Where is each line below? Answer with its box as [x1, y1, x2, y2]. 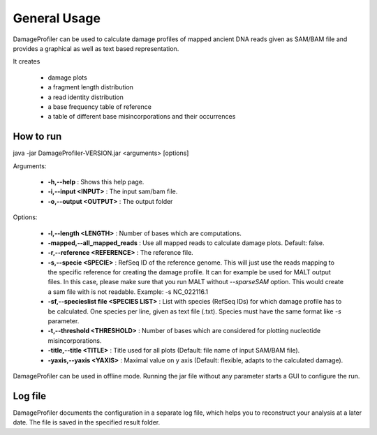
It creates [13, 57, 40, 66]
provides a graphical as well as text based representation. [13, 44, 179, 52]
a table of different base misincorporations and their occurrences [47, 112, 236, 121]
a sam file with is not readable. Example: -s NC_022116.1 [47, 287, 209, 296]
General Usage [13, 10, 101, 26]
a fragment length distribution [47, 83, 134, 91]
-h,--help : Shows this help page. [47, 177, 145, 186]
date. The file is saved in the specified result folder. [13, 418, 161, 427]
